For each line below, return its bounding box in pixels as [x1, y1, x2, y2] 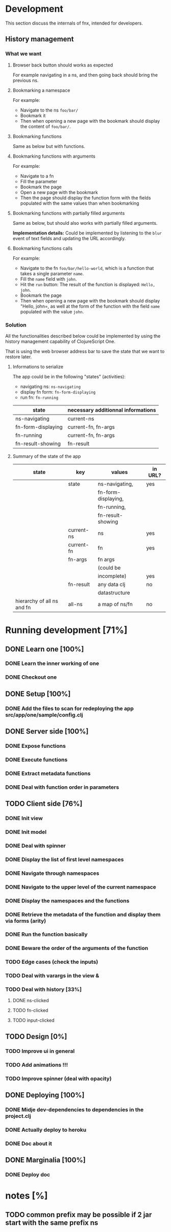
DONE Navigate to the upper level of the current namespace [5, 883, 156, 891]
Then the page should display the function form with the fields [20, 194, 151, 201]
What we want [5, 50, 42, 57]
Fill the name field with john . [20, 276, 77, 282]
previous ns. [12, 77, 39, 83]
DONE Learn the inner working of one [5, 660, 99, 667]
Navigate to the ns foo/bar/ [20, 107, 78, 113]
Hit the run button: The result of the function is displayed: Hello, [20, 281, 155, 287]
